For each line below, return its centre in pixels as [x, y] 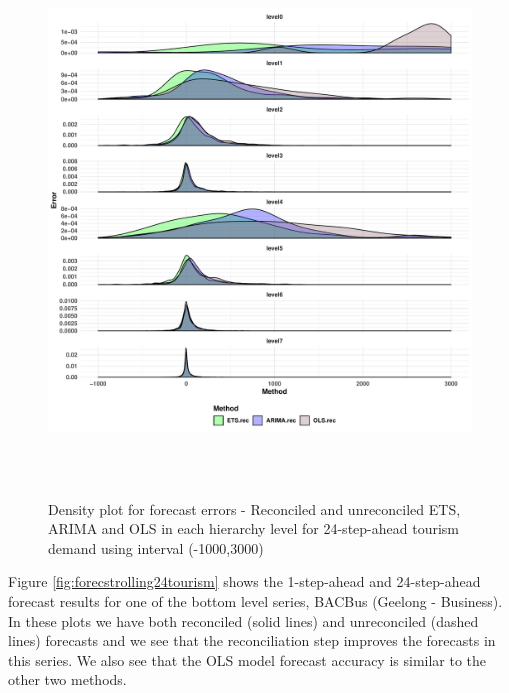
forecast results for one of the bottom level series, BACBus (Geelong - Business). [255, 600]
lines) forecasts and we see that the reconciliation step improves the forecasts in [252, 640]
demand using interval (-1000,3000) [156, 547]
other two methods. [67, 679]
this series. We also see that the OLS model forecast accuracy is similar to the [247, 659]
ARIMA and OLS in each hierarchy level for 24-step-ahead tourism [253, 528]
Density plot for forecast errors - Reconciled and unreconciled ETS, [254, 508]
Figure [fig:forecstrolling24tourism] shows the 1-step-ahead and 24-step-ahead [244, 581]
